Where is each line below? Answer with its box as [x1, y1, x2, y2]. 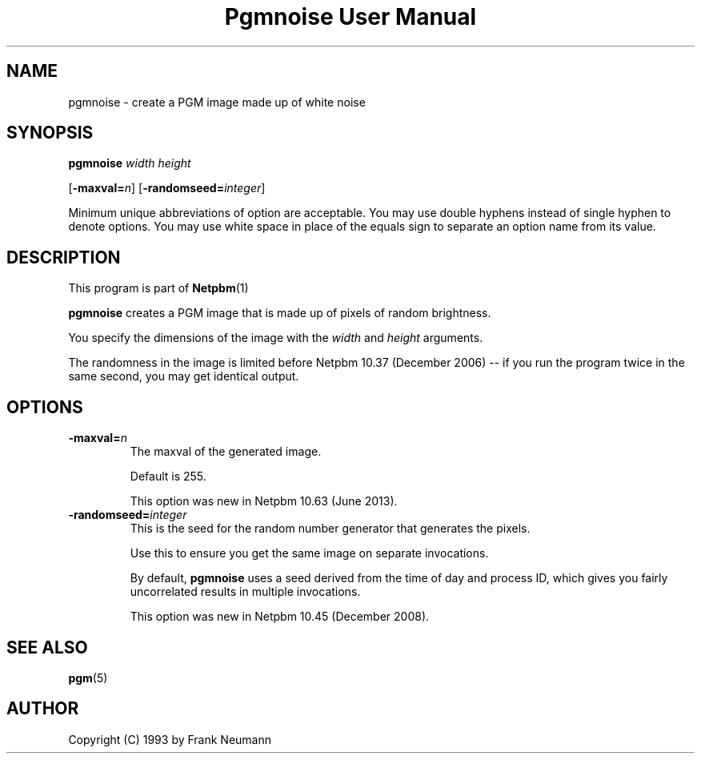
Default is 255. [130, 469, 206, 484]
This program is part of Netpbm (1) [68, 281, 249, 296]
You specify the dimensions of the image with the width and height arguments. [68, 331, 483, 345]
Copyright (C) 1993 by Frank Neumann [68, 732, 272, 746]
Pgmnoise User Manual [224, 3, 477, 30]
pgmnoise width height [68, 156, 191, 171]
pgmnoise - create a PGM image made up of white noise [68, 94, 366, 109]
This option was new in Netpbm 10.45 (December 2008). [130, 609, 430, 624]
